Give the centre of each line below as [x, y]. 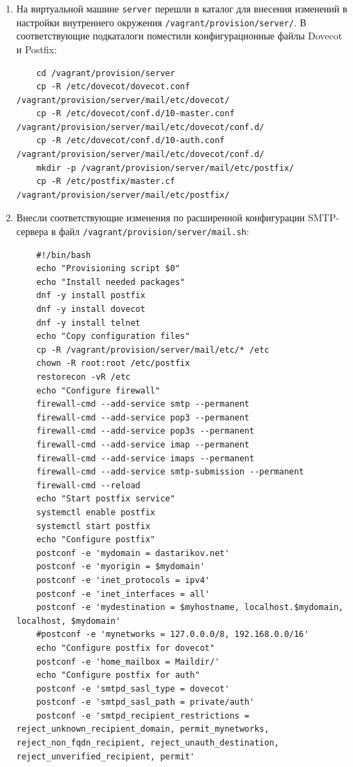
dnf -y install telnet [88, 323]
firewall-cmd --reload [88, 485]
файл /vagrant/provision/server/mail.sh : [154, 231]
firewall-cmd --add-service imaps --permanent [145, 458]
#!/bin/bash [64, 255]
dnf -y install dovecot [91, 309]
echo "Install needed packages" [111, 282]
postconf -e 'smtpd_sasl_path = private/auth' [145, 702]
